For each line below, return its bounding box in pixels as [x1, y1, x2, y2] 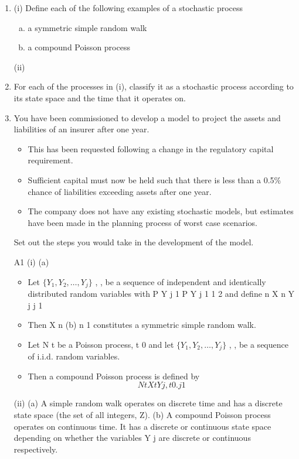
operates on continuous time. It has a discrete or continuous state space [13, 420, 271, 432]
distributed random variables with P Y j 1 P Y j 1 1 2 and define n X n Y [28, 287, 295, 299]
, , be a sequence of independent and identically [95, 275, 266, 287]
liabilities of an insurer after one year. [13, 123, 149, 135]
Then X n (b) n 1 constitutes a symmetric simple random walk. [28, 318, 256, 331]
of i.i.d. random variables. [28, 350, 120, 362]
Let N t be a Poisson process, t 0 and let [28, 338, 174, 350]
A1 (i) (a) [13, 255, 49, 268]
